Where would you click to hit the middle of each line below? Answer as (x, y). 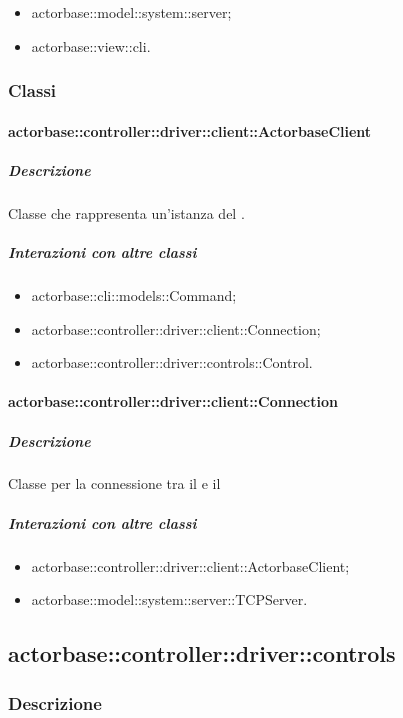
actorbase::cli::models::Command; (134, 294)
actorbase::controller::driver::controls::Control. (172, 362)
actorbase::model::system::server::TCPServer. (169, 599)
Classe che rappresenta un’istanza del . (126, 212)
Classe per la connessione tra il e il (114, 483)
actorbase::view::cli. (91, 45)
